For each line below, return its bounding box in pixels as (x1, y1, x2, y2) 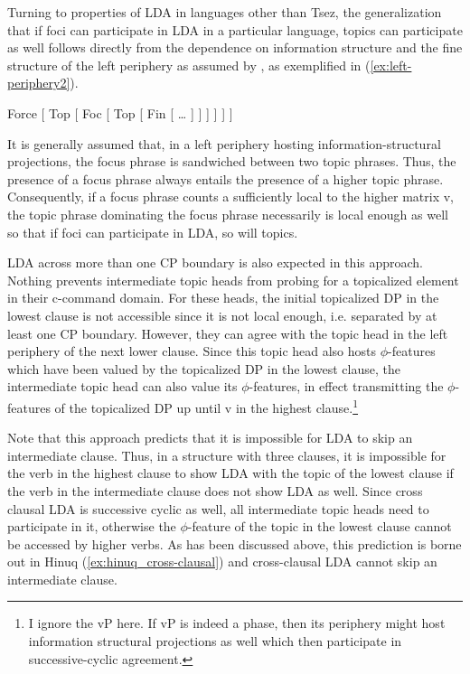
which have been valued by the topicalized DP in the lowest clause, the (7, 359, 400, 378)
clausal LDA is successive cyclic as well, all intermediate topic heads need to (7, 499, 429, 518)
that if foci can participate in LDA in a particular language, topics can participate (7, 20, 463, 39)
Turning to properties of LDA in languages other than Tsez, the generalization (7, 3, 442, 21)
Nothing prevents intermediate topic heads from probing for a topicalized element (7, 270, 459, 289)
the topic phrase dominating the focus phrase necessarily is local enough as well (7, 204, 448, 223)
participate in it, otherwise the (7, 517, 176, 536)
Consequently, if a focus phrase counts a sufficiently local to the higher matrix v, (7, 187, 455, 206)
